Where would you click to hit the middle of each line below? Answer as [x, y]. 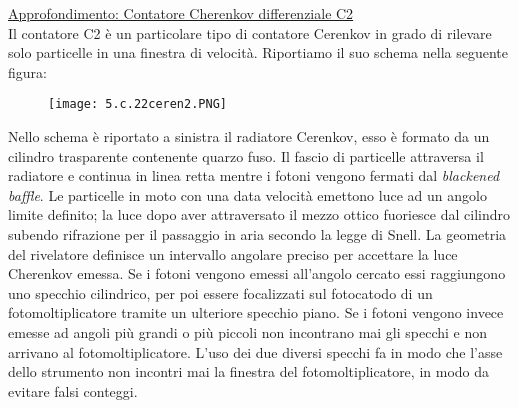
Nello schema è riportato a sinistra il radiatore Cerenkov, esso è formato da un [249, 136]
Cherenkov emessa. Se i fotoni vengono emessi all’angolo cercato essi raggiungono [257, 273]
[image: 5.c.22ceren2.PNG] [137, 104]
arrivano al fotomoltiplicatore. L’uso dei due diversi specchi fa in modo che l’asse [255, 351]
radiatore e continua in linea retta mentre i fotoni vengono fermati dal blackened [254, 175]
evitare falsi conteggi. [73, 390]
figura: [27, 71]
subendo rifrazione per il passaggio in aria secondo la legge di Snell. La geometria [257, 234]
